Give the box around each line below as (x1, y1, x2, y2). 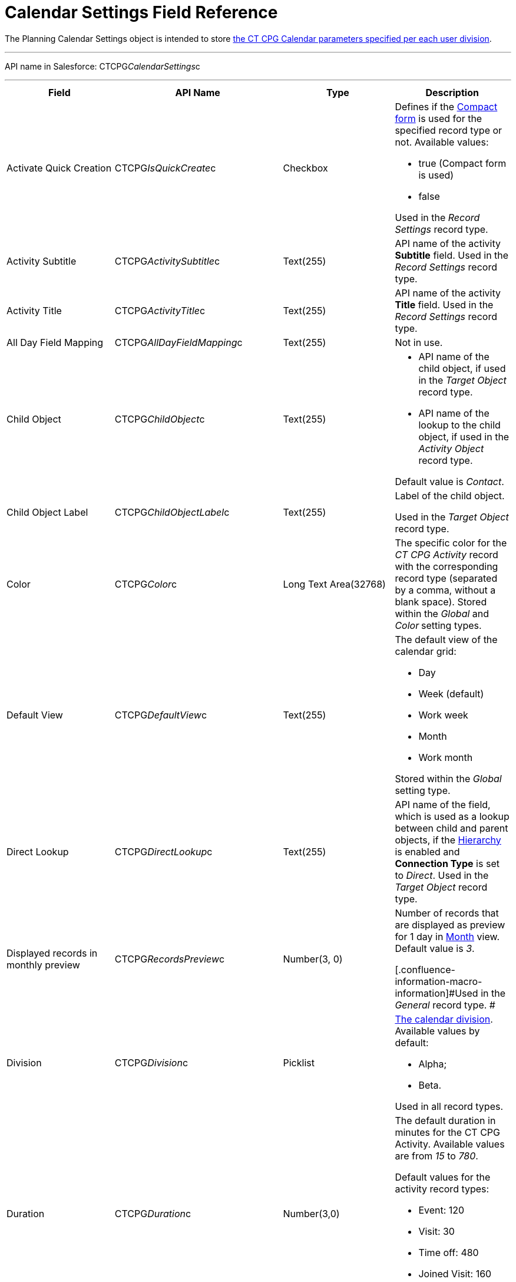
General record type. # (395, 998, 495, 1011)
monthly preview (6, 958, 80, 971)
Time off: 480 (418, 1246, 479, 1258)
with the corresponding (395, 560, 498, 572)
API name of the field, (395, 798, 491, 810)
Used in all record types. (395, 1100, 504, 1112)
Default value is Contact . (395, 475, 504, 487)
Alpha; (418, 1057, 447, 1070)
